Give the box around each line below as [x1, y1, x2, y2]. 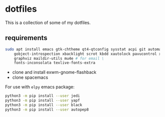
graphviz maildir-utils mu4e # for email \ [14, 56, 105, 61]
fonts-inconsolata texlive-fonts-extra [14, 60, 96, 66]
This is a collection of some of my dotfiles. [5, 20, 91, 25]
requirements [5, 34, 48, 42]
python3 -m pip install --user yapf [5, 98, 80, 103]
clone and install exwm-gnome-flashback [12, 70, 97, 75]
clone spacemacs [12, 74, 48, 80]
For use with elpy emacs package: [5, 84, 75, 90]
